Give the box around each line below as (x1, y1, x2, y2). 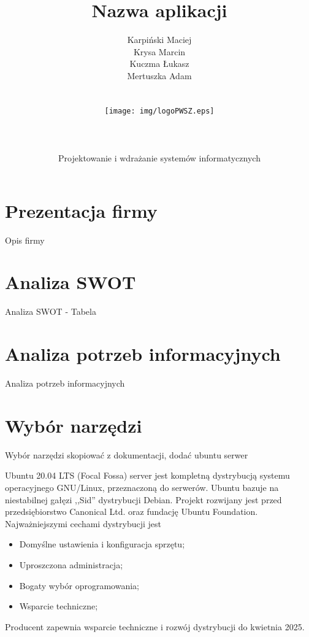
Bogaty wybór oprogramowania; (19, 579, 139, 592)
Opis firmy (5, 233, 45, 246)
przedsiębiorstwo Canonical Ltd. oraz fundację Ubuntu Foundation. (5, 505, 258, 518)
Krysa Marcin (133, 45, 186, 58)
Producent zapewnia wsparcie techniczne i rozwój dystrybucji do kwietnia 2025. (5, 620, 305, 633)
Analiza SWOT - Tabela (5, 305, 96, 318)
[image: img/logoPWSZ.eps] (104, 106, 215, 115)
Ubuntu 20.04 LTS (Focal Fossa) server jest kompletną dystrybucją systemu (5, 469, 290, 482)
